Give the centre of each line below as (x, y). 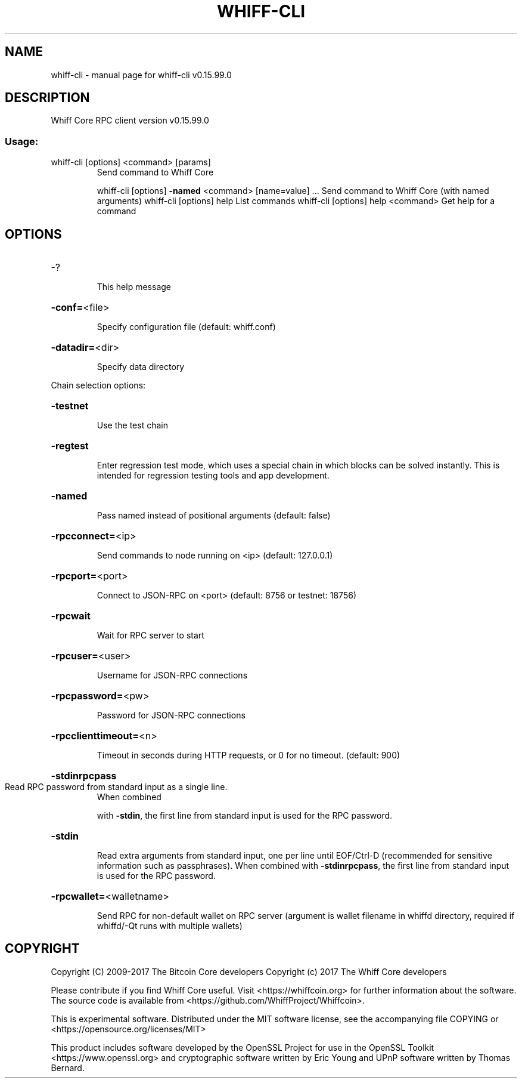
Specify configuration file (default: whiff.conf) (186, 327)
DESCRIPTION (47, 98)
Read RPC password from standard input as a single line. (116, 787)
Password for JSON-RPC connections (171, 715)
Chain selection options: (98, 385)
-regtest (70, 446)
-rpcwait (71, 616)
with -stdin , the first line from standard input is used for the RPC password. (245, 816)
